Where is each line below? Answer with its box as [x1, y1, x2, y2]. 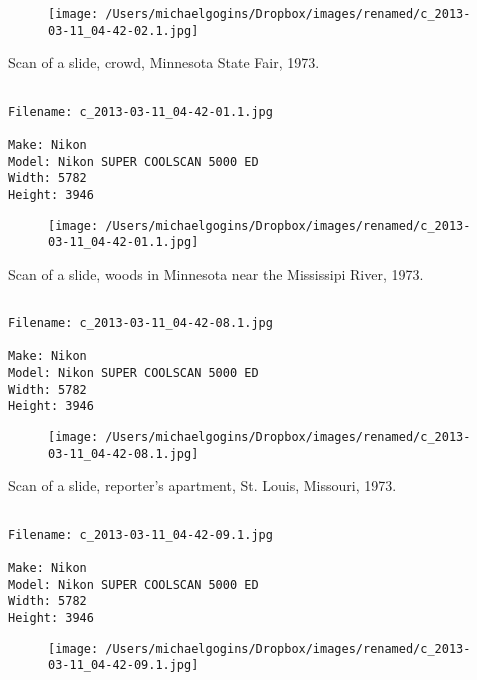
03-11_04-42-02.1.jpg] [48, 23, 199, 38]
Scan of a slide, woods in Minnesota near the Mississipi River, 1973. [8, 263, 424, 284]
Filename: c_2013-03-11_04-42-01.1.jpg [8, 104, 273, 119]
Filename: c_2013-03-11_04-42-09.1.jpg [8, 527, 273, 542]
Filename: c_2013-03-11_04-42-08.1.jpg [8, 316, 273, 331]
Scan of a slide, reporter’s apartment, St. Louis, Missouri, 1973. [8, 475, 397, 496]
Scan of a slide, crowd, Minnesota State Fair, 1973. [8, 52, 320, 73]
